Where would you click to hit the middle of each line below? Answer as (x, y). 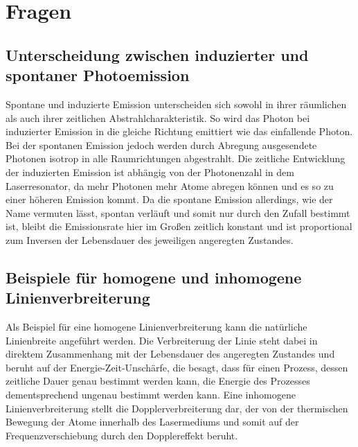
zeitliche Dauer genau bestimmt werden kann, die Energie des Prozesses (158, 381)
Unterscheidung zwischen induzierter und (157, 54)
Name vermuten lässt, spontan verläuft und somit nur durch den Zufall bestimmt (178, 212)
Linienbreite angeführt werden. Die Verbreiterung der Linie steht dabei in (162, 340)
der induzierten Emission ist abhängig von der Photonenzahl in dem (150, 172)
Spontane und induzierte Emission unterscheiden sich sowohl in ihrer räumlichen (176, 104)
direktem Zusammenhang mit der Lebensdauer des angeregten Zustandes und (170, 354)
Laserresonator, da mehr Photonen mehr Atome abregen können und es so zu (170, 185)
